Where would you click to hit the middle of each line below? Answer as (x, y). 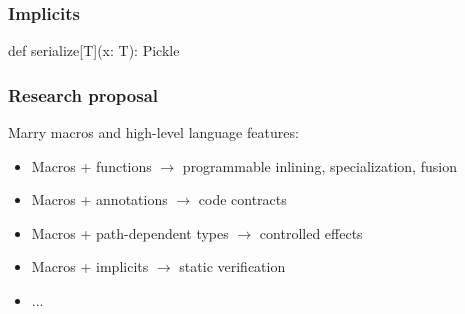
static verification (232, 266)
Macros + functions (91, 165)
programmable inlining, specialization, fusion (319, 165)
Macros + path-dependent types (130, 232)
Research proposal (83, 94)
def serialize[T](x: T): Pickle (94, 50)
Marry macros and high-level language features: (153, 132)
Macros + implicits (90, 266)
